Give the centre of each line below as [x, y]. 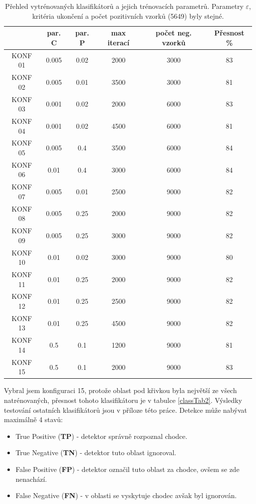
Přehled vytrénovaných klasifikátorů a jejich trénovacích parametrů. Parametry [124, 6]
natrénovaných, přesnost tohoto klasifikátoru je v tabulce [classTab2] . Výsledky [123, 400]
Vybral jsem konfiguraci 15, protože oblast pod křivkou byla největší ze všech [120, 390]
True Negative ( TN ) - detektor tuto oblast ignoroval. [96, 452]
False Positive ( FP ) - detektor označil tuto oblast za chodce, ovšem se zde [128, 469]
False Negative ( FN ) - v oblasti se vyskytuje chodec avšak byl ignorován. [126, 495]
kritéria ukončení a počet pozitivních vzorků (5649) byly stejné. [128, 16]
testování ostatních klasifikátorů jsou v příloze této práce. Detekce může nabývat [126, 410]
